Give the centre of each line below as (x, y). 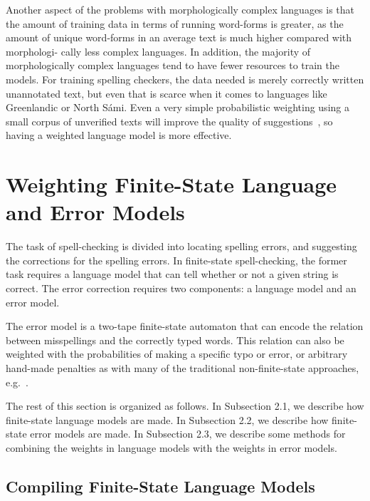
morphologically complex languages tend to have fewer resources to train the (173, 65)
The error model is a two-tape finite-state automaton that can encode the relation (185, 326)
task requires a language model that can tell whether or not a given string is (172, 274)
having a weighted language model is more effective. (119, 135)
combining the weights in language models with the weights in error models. (171, 447)
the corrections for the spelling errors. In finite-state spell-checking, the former (176, 260)
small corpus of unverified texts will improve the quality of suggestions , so (169, 121)
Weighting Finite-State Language (171, 184)
